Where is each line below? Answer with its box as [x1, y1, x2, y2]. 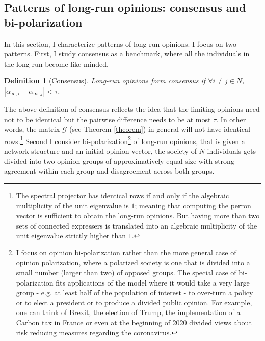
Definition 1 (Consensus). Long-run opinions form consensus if [4, 75, 206, 86]
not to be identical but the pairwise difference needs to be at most [4, 113, 211, 124]
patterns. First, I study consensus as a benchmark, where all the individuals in [4, 48, 250, 59]
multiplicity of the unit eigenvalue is [16, 200, 129, 211]
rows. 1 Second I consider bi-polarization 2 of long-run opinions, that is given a [4, 134, 245, 146]
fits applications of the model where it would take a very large [56, 277, 250, 288]
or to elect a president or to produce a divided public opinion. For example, [16, 297, 252, 307]
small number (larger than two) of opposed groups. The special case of [16, 267, 236, 277]
